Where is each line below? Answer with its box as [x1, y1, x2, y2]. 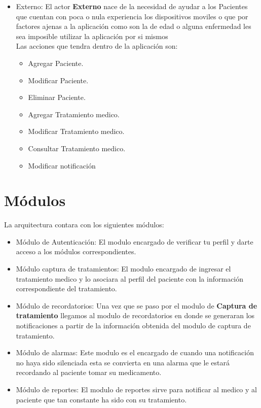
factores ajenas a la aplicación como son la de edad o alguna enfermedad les [16, 21, 251, 31]
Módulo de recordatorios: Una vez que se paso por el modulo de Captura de [16, 300, 257, 311]
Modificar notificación [28, 160, 96, 171]
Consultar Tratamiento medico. [28, 143, 126, 153]
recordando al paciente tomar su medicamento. [16, 367, 162, 378]
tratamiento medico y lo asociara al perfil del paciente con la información [16, 273, 244, 284]
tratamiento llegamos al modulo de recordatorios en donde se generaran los [16, 310, 255, 321]
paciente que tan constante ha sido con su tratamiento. [16, 394, 187, 404]
